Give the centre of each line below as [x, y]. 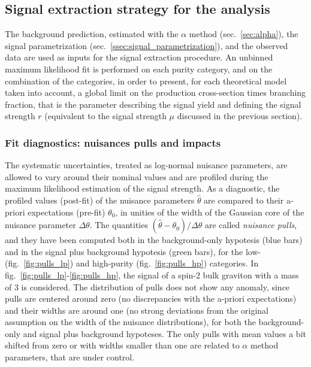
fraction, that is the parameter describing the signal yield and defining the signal [153, 104]
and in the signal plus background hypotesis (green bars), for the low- [133, 251]
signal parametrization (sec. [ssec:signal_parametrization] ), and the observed [147, 45]
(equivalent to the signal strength [105, 116]
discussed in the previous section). [240, 116]
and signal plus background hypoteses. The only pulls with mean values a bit [164, 333]
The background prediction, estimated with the [92, 34]
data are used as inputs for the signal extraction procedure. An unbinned [139, 57]
